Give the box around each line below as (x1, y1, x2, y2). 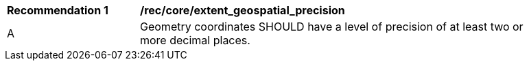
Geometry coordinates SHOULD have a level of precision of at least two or (140, 20, 524, 33)
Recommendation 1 (7, 3, 108, 17)
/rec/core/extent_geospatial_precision (140, 3, 345, 17)
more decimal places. (140, 33, 250, 47)
